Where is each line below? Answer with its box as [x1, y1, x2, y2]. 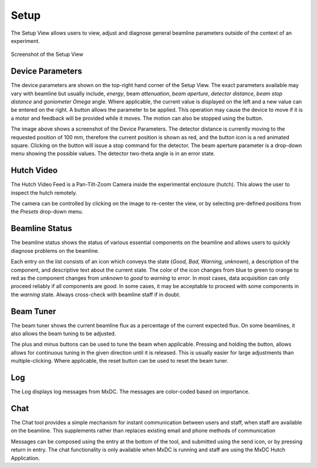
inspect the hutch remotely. [11, 189, 77, 196]
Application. [11, 454, 41, 462]
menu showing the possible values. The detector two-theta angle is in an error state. [11, 150, 215, 157]
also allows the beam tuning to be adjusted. [11, 330, 116, 337]
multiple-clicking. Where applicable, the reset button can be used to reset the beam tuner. [11, 357, 229, 365]
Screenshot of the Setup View [11, 51, 83, 58]
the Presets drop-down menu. [11, 208, 83, 215]
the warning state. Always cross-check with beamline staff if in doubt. [11, 291, 181, 298]
